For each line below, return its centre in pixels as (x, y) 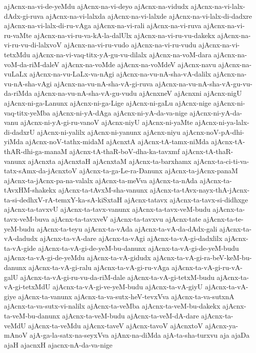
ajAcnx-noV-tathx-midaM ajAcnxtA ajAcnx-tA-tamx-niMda (117, 141)
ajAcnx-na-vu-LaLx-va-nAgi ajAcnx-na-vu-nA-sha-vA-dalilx (120, 74)
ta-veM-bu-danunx (32, 315)
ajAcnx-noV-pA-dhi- (213, 132)
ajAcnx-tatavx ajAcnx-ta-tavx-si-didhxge (186, 199)
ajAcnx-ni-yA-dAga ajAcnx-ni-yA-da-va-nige (120, 112)
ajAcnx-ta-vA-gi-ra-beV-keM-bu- (202, 257)
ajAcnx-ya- (222, 325)
